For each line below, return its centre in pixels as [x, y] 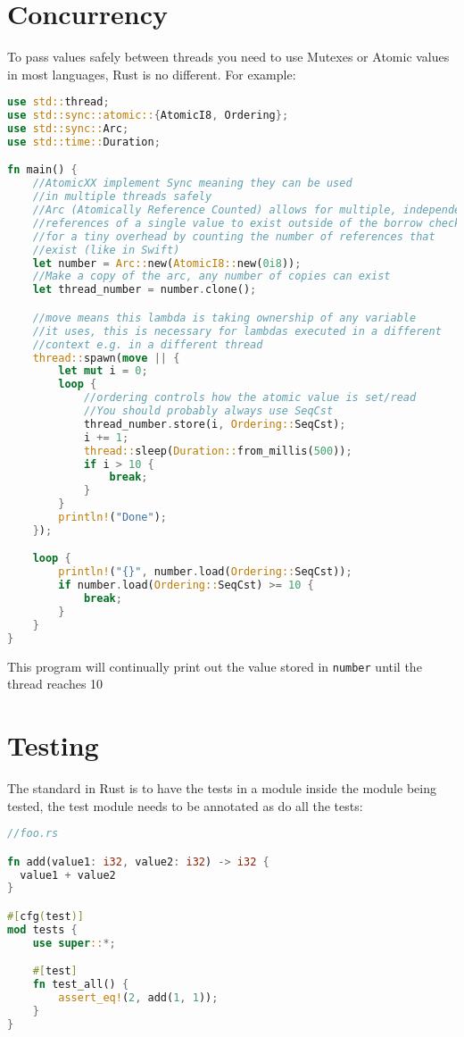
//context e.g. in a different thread [148, 344]
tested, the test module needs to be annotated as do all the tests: [185, 805]
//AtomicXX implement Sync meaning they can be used [192, 184]
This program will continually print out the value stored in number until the [215, 666]
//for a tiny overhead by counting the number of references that [234, 236]
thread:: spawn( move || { [106, 358]
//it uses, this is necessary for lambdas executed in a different [237, 331]
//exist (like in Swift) [106, 250]
